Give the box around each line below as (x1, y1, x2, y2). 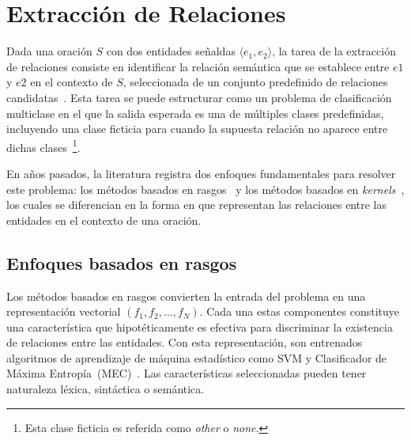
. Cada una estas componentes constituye (199, 303, 399, 320)
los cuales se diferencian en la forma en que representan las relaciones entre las (6, 196, 386, 213)
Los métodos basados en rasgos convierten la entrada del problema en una (6, 287, 366, 304)
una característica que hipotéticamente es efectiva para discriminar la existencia (6, 318, 393, 335)
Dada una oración (6, 43, 92, 59)
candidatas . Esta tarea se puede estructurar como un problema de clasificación (6, 89, 392, 105)
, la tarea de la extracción (272, 43, 396, 59)
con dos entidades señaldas (106, 43, 236, 59)
